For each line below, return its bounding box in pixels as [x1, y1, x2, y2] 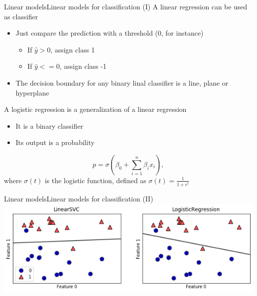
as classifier [4, 11, 38, 21]
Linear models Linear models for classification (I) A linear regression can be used [4, 1, 247, 11]
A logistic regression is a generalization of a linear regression [4, 104, 187, 114]
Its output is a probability [15, 137, 95, 148]
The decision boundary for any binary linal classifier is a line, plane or [15, 77, 228, 88]
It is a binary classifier [15, 120, 84, 131]
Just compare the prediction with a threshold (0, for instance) [15, 28, 204, 38]
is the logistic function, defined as [44, 175, 146, 185]
